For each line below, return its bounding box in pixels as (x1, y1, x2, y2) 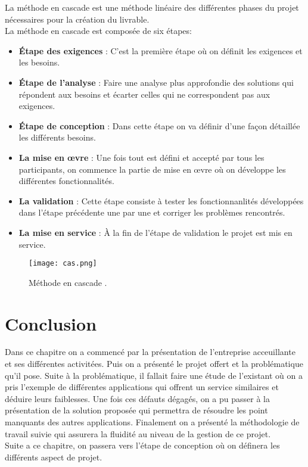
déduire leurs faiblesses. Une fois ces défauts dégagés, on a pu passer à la (5, 392, 270, 404)
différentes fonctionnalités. (18, 175, 114, 187)
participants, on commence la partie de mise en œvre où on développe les (18, 163, 286, 175)
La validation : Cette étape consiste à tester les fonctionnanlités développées (18, 194, 304, 207)
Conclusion (5, 311, 97, 335)
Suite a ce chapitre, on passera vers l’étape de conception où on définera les (5, 439, 280, 452)
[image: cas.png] (29, 259, 97, 268)
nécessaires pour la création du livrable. (5, 13, 150, 25)
